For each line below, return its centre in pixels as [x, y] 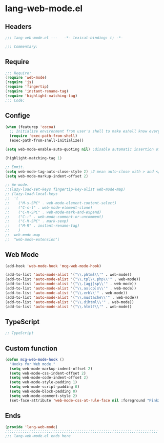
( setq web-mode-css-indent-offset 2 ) [48, 373]
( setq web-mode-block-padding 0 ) [43, 392]
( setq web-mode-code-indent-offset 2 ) [49, 378]
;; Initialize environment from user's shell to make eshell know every [85, 132]
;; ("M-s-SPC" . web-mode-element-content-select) [61, 203]
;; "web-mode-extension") [32, 239]
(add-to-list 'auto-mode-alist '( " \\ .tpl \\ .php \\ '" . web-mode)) [73, 279]
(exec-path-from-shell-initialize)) [47, 141]
